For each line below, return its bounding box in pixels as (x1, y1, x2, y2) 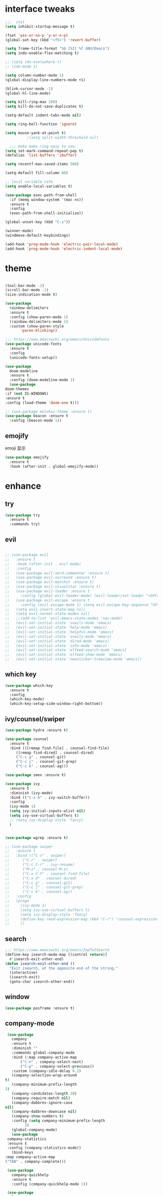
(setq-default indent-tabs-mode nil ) (5, 113, 81, 118)
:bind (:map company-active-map (11, 1055, 77, 1059)
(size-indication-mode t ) (5, 292, 57, 297)
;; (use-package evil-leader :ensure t (5, 589, 90, 594)
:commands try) (9, 522, 40, 527)
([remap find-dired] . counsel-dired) (16, 750, 95, 755)
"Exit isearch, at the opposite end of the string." (9, 966, 118, 971)
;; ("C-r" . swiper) (5, 857, 57, 863)
